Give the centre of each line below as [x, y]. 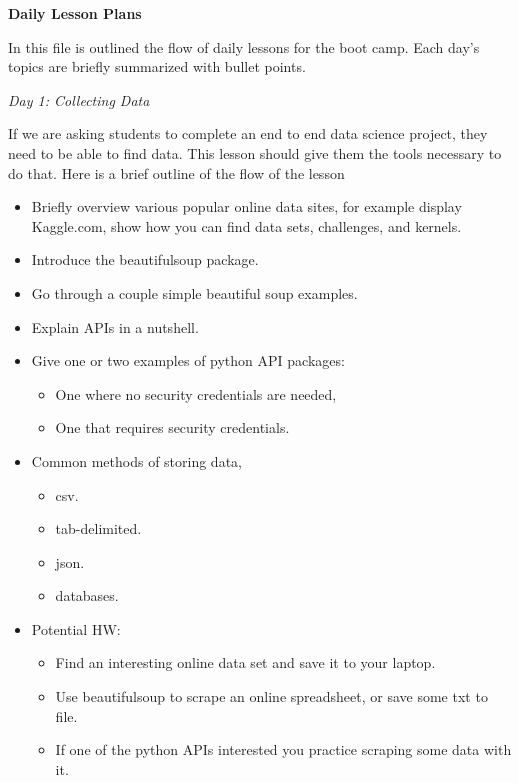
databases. [87, 595]
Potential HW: [76, 628]
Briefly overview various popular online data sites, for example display [246, 206]
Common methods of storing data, [136, 460]
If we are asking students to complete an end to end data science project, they [248, 133]
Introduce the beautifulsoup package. [145, 259]
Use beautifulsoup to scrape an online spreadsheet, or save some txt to [271, 696]
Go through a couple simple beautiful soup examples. [194, 292]
